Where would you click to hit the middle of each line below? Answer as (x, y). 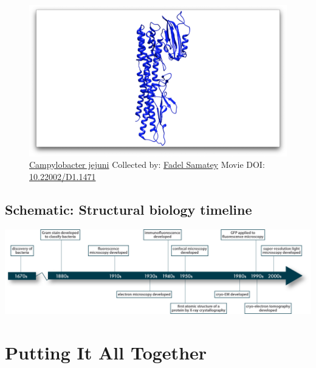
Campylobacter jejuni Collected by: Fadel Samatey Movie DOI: (147, 165)
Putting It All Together (106, 352)
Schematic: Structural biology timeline (129, 209)
